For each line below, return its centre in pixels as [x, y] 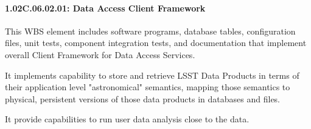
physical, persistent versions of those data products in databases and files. [143, 98]
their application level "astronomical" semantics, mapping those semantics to [148, 87]
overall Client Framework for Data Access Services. [100, 54]
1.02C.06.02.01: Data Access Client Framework [105, 8]
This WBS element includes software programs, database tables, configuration [150, 31]
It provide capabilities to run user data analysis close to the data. [127, 119]
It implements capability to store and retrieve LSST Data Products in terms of [152, 75]
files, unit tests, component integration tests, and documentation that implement [156, 43]
